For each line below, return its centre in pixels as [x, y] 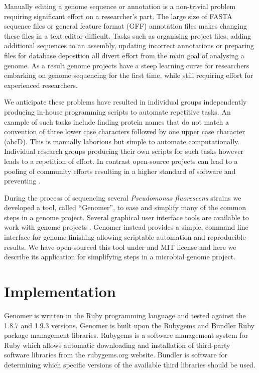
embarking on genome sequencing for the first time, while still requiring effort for [129, 75]
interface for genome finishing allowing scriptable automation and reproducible [125, 237]
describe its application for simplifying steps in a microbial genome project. [120, 257]
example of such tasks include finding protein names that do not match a [116, 121]
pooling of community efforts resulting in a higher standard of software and [120, 171]
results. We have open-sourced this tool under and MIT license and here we [120, 247]
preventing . [22, 181]
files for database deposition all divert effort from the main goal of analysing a [124, 55]
